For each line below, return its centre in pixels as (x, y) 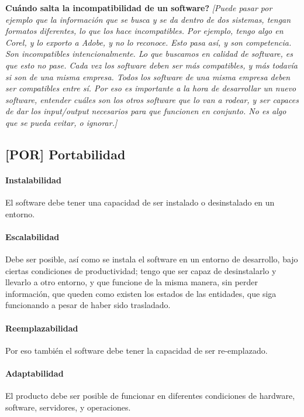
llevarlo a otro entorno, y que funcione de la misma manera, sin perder (132, 282)
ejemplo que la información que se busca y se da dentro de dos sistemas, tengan (148, 19)
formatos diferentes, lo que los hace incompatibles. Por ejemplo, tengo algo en (144, 31)
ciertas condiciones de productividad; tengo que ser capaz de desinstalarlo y (141, 270)
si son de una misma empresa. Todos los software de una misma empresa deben (148, 76)
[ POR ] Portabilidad (65, 154)
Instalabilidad (33, 180)
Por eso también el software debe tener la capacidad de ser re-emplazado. (137, 350)
